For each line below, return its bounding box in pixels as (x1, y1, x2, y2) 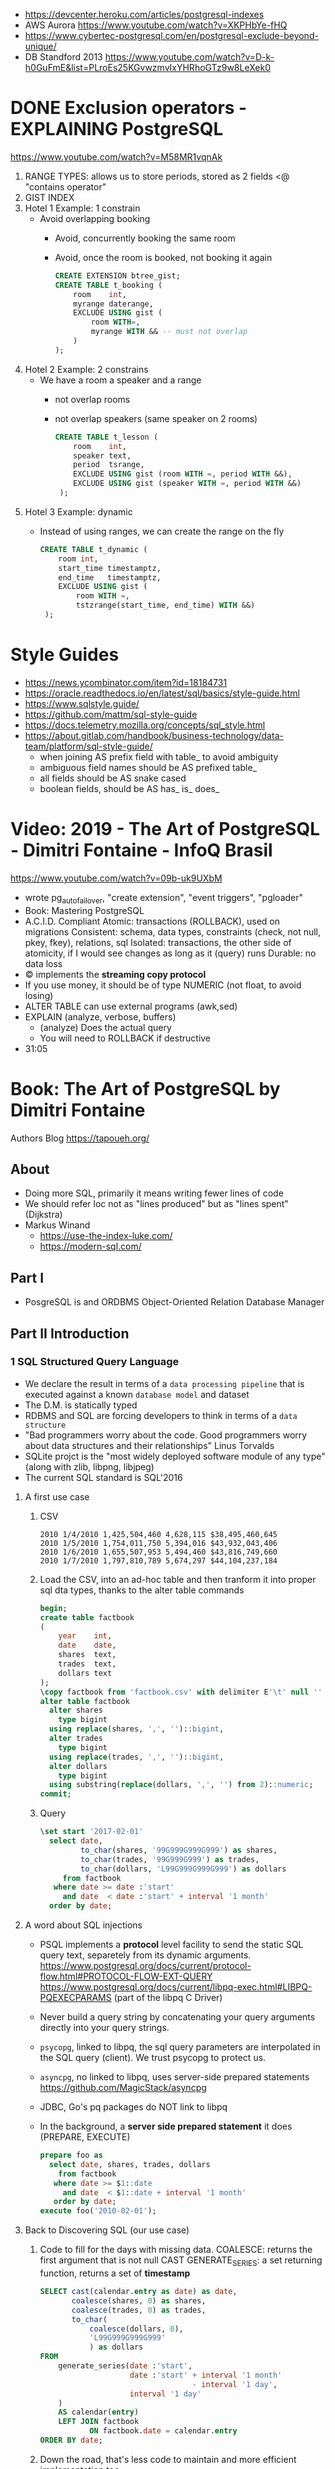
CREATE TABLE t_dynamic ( (39, 544, 148, 554)
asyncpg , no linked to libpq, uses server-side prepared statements (39, 2071, 310, 2083)
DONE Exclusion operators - (10, 97, 248, 119)
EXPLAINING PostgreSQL (10, 118, 224, 141)
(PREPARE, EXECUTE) (39, 2131, 131, 2143)
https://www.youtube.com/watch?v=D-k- (104, 51, 275, 63)
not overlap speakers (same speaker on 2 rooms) (54, 412, 258, 424)
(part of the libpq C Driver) (113, 1992, 223, 2004)
